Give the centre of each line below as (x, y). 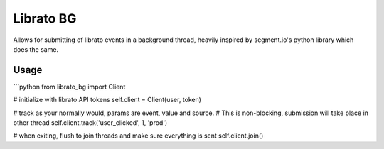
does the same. (36, 49)
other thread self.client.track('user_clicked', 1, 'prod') (90, 123)
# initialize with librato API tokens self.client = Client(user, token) (107, 100)
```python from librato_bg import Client (69, 87)
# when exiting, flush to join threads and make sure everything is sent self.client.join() (138, 136)
